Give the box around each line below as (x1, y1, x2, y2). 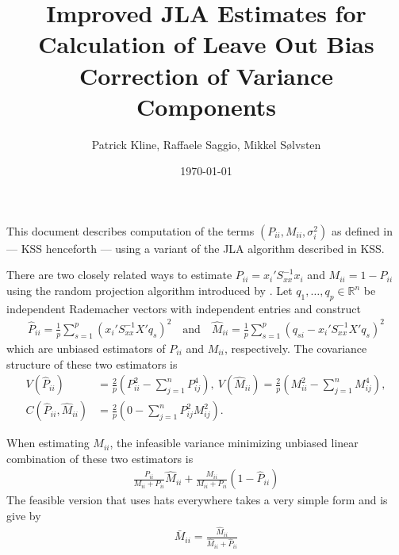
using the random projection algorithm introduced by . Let (6, 282, 293, 299)
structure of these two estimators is (6, 355, 178, 372)
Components (136, 90, 276, 122)
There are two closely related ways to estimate (6, 266, 232, 283)
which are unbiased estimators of (6, 339, 166, 356)
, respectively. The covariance (224, 339, 367, 356)
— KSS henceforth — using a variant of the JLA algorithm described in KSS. (6, 239, 385, 256)
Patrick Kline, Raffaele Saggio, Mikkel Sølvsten (91, 136, 321, 152)
